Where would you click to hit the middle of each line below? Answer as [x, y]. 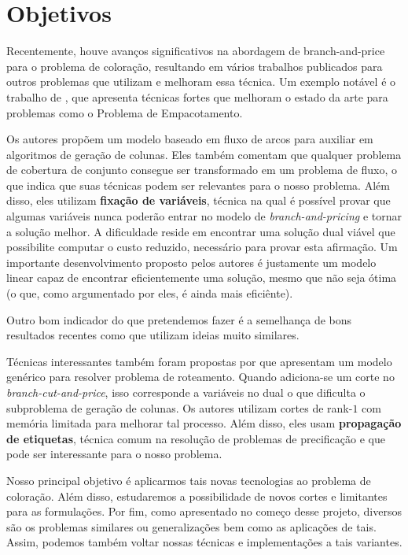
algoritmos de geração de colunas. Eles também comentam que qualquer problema [204, 154]
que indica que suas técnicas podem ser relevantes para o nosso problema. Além [198, 185]
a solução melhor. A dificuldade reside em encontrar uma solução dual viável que [201, 231]
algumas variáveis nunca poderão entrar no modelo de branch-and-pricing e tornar [204, 216]
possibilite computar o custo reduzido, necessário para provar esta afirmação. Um [202, 247]
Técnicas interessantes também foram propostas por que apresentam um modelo [199, 361]
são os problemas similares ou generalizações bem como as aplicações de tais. [191, 526]
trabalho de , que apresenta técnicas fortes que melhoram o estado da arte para [197, 96]
